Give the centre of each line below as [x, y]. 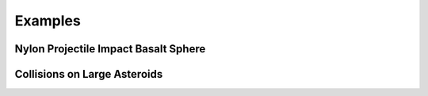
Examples [48, 21]
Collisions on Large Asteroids [89, 74]
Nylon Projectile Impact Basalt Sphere [110, 49]
